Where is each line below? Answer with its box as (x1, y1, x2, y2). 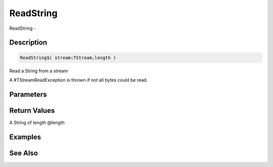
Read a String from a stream (9, 68, 68, 74)
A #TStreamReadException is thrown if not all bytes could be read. (9, 77, 148, 83)
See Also (9, 149, 38, 157)
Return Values (9, 106, 55, 115)
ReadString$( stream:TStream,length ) (20, 54, 116, 61)
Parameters (9, 90, 47, 98)
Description (9, 38, 48, 47)
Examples (9, 133, 41, 141)
